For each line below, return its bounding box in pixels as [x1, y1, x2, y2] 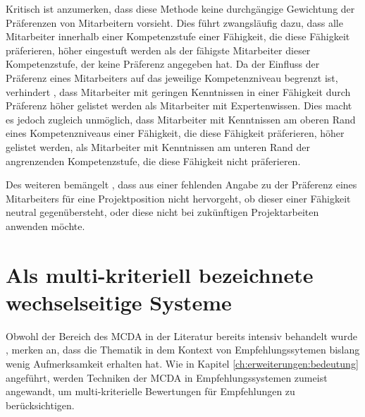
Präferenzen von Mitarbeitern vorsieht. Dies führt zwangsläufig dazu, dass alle [6, 15, 343, 30]
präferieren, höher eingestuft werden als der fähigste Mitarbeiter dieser [6, 42, 311, 57]
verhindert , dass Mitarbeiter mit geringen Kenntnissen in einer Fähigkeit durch [6, 84, 351, 99]
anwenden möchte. [6, 218, 85, 233]
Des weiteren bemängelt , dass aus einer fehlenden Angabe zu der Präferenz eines [6, 177, 357, 192]
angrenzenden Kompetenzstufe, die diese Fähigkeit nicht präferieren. [6, 153, 301, 168]
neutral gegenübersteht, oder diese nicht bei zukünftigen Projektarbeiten [6, 205, 319, 219]
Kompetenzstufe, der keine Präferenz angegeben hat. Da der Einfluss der [6, 56, 320, 71]
